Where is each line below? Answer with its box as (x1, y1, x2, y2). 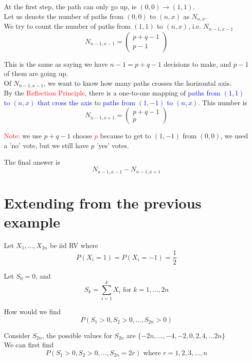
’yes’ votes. (96, 140, 129, 150)
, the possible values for (42, 330, 112, 340)
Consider (4, 330, 30, 340)
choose (72, 131, 92, 141)
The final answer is (4, 156, 60, 167)
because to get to (100, 131, 151, 141)
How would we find (4, 306, 61, 317)
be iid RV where (50, 240, 98, 250)
